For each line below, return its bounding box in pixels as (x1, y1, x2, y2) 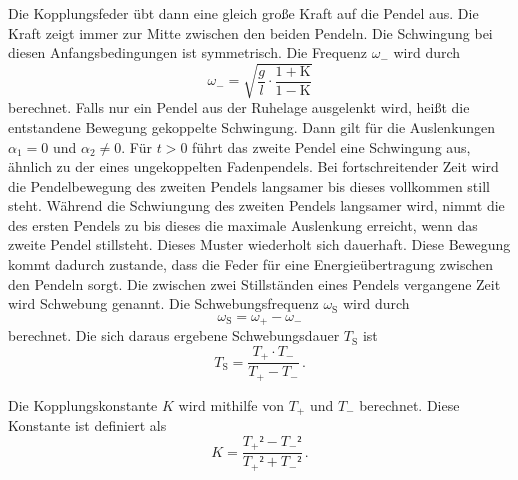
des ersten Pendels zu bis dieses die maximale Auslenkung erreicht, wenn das (8, 214, 478, 235)
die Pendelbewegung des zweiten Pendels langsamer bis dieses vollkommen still (8, 175, 490, 196)
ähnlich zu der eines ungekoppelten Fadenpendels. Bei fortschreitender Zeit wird (8, 156, 499, 177)
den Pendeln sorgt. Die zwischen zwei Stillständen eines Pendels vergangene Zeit (8, 273, 501, 294)
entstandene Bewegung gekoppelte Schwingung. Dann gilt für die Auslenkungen (8, 116, 496, 137)
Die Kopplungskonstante (8, 394, 158, 415)
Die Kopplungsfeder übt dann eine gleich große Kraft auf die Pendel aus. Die (8, 3, 479, 23)
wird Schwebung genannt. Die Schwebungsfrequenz (8, 293, 319, 314)
